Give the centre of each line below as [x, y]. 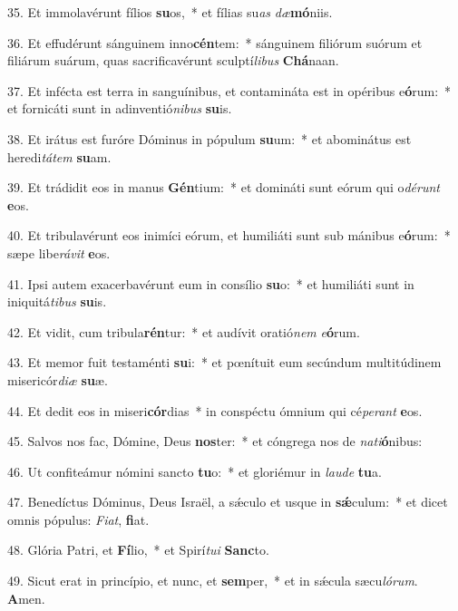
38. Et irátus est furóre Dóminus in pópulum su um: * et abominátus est [210, 138]
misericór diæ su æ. [58, 379]
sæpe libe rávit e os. [59, 252]
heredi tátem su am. [59, 156]
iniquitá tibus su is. [57, 301]
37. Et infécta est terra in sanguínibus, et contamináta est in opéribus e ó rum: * [229, 90]
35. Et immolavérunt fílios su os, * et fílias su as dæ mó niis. [170, 12]
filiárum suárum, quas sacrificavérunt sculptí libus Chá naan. [173, 60]
